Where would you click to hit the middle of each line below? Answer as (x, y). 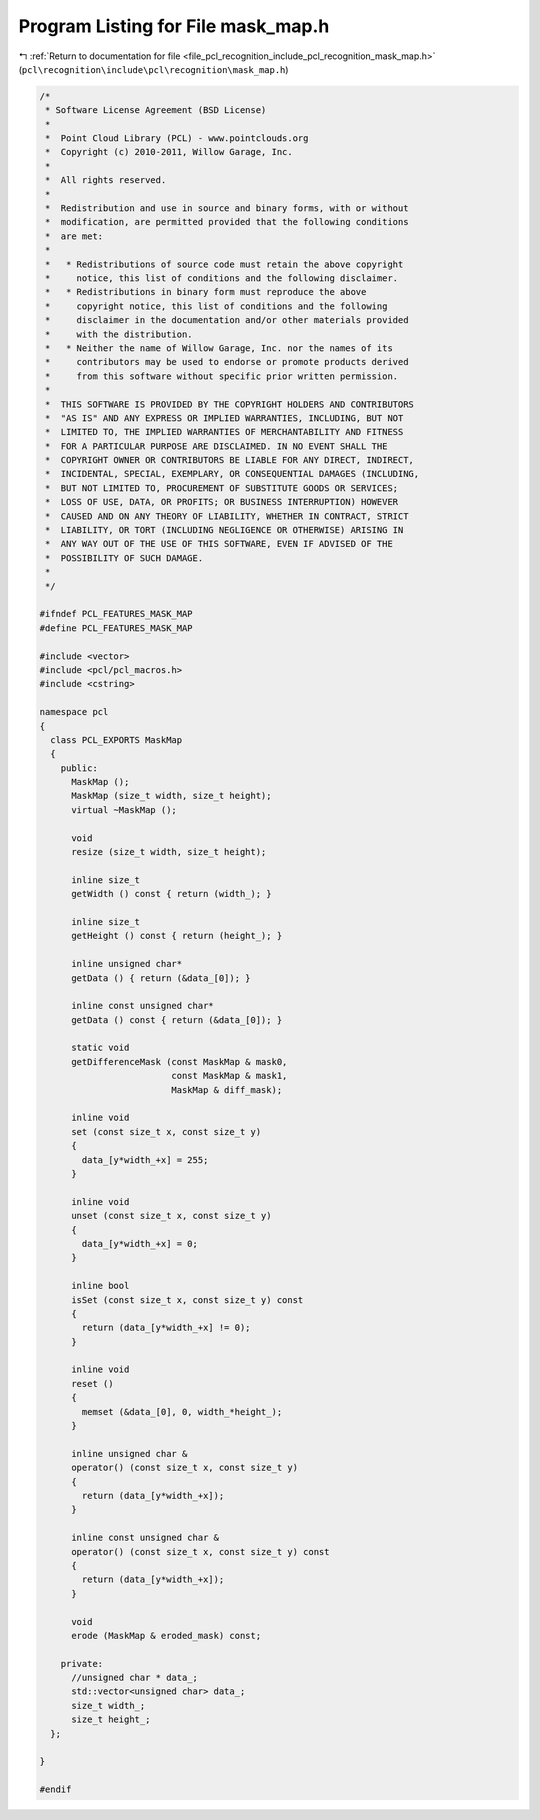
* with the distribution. (119, 334)
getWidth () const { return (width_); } (171, 894)
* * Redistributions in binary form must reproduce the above (206, 292)
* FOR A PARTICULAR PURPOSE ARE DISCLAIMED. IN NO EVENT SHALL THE (216, 446)
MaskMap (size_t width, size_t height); (171, 796)
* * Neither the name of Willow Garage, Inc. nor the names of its (219, 348)
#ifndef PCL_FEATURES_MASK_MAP (116, 614)
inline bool (100, 1286)
